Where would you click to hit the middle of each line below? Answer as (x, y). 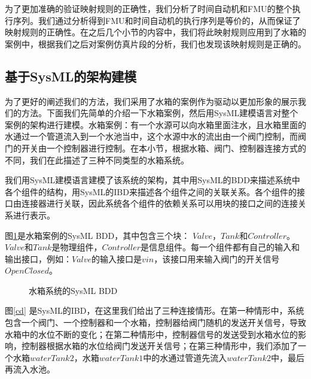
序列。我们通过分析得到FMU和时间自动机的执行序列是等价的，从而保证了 (157, 20)
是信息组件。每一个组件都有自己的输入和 (220, 247)
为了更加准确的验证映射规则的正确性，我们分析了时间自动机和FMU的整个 (149, 8)
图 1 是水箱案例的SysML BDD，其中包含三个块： (97, 235)
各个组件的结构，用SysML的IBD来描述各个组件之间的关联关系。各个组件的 (151, 191)
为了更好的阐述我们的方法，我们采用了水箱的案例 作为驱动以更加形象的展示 (151, 101)
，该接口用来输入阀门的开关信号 (217, 258)
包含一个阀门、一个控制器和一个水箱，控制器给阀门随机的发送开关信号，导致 (155, 322)
